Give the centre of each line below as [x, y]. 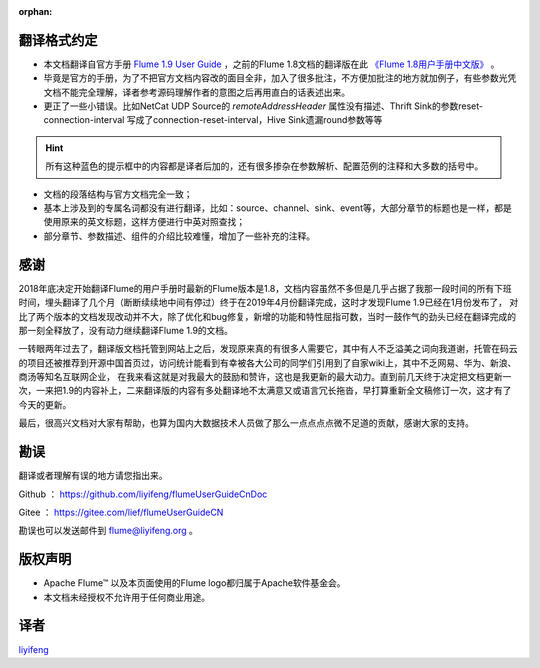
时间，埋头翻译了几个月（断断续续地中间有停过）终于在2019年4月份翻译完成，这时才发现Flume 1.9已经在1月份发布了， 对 [268, 302]
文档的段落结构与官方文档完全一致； [118, 194]
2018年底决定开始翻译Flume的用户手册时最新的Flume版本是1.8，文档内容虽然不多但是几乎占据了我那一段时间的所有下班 [265, 288]
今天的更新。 [45, 404]
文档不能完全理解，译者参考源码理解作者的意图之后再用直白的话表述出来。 [196, 92]
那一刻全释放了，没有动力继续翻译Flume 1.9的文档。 [126, 330]
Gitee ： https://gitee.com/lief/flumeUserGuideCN [121, 512]
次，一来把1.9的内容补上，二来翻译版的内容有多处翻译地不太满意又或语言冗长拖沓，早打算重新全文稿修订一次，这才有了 [265, 391]
